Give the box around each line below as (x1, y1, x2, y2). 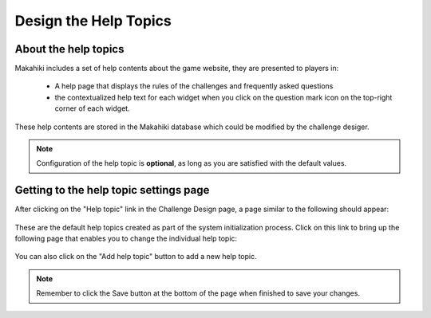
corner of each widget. (54, 104, 131, 113)
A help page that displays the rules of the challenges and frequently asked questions (54, 81, 334, 91)
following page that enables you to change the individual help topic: (14, 234, 238, 243)
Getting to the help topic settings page (14, 183, 210, 197)
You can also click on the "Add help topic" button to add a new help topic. (14, 252, 257, 261)
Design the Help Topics (14, 12, 172, 29)
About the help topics (14, 42, 125, 56)
